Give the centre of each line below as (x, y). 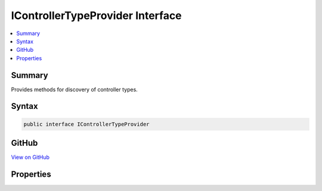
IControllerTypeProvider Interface (96, 15)
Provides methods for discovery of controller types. (75, 89)
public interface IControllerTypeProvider (86, 124)
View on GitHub (30, 157)
